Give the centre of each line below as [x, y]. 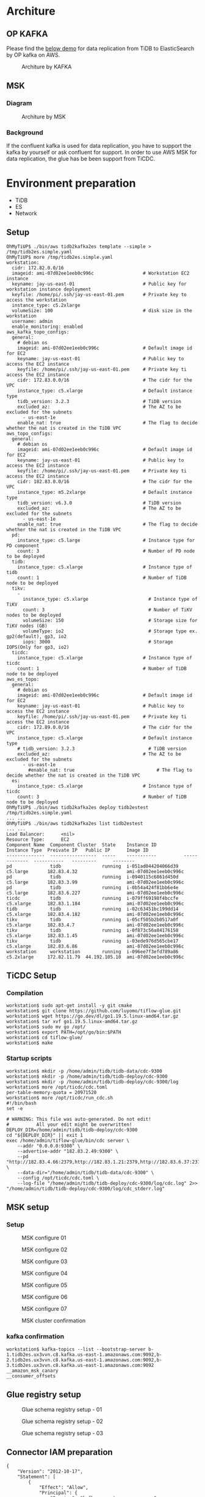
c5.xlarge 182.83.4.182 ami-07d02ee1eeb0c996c [95, 914]
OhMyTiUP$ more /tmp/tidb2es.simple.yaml [60, 257]
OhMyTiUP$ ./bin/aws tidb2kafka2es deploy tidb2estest [77, 807]
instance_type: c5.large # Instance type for [106, 540]
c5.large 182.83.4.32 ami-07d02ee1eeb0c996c [95, 871]
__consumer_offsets [31, 1376]
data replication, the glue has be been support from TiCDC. [81, 158]
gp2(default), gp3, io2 [37, 636]
